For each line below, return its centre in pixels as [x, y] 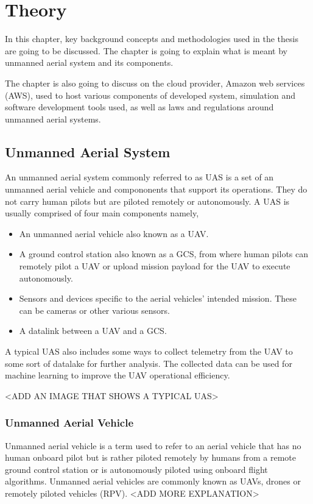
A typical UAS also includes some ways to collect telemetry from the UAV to [149, 351]
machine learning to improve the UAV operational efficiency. [118, 375]
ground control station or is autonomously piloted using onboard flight [136, 469]
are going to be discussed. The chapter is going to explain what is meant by [146, 50]
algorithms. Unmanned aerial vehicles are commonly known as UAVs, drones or [153, 481]
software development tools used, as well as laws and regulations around [139, 107]
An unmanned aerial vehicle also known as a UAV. [114, 233]
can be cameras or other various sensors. [94, 310]
